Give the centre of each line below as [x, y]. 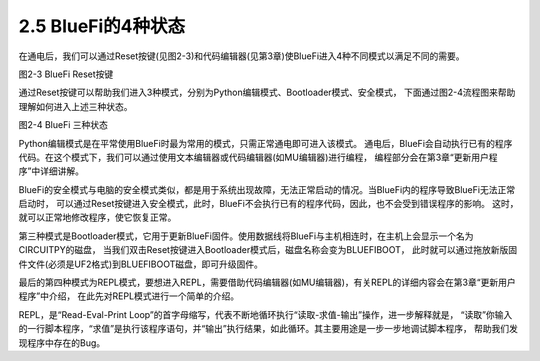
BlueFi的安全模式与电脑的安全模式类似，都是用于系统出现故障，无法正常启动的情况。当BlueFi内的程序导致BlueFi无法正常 [266, 189]
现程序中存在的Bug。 [62, 342]
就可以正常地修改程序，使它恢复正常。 [97, 217]
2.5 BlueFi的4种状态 [102, 26]
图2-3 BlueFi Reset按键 [66, 74]
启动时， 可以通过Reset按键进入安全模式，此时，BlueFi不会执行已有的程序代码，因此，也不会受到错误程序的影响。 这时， [268, 204]
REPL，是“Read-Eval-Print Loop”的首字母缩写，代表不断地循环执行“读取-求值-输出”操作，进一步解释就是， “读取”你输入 [265, 314]
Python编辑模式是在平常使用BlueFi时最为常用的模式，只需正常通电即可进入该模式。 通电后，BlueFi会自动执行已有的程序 [265, 143]
